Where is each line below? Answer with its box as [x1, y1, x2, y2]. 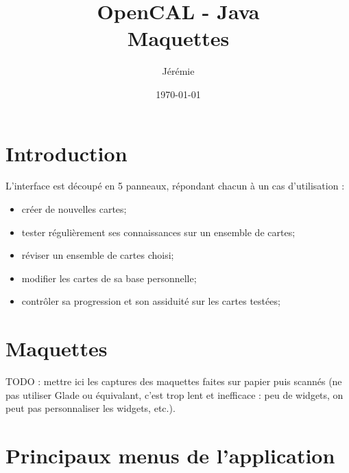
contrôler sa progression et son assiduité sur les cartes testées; [21, 294, 280, 308]
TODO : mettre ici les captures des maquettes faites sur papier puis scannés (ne [5, 374, 342, 389]
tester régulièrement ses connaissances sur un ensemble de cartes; [21, 224, 296, 239]
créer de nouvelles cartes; [21, 202, 127, 216]
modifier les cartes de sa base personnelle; [21, 270, 197, 285]
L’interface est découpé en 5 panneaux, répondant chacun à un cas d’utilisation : [5, 178, 345, 193]
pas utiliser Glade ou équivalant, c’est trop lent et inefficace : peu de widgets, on [5, 387, 344, 402]
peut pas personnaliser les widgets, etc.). [5, 401, 176, 415]
